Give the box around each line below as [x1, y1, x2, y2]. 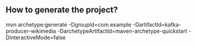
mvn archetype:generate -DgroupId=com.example [5, 21, 132, 28]
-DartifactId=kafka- [132, 21, 181, 28]
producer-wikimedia [5, 27, 56, 34]
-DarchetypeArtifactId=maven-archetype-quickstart [57, 27, 187, 34]
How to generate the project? [5, 5, 118, 15]
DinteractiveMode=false [5, 33, 66, 41]
